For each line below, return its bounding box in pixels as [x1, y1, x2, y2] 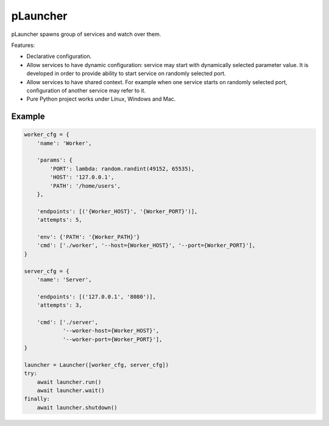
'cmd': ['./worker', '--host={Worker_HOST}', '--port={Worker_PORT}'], [37, 242, 256, 249]
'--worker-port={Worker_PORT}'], [62, 336, 163, 343]
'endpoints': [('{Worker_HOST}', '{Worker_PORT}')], [37, 208, 198, 215]
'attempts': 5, [37, 216, 82, 224]
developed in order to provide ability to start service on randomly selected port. [26, 70, 226, 77]
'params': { [37, 157, 73, 164]
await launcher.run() [37, 378, 102, 385]
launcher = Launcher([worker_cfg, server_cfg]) [24, 361, 169, 368]
